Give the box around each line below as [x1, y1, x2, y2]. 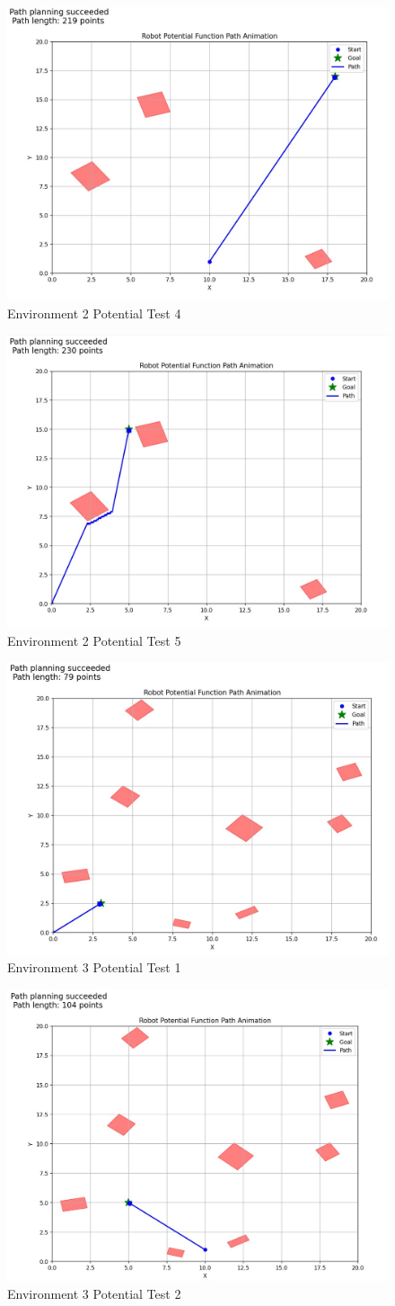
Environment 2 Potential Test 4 [7, 303, 181, 322]
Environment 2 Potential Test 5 [7, 631, 181, 649]
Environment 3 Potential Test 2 [7, 1284, 181, 1302]
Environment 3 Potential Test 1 [7, 958, 181, 977]
